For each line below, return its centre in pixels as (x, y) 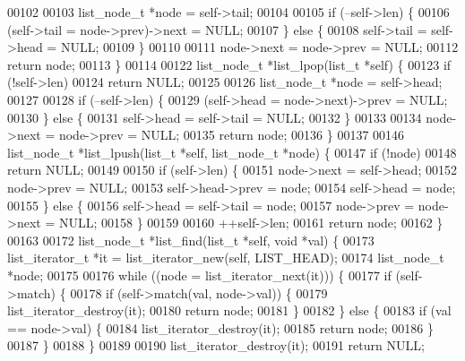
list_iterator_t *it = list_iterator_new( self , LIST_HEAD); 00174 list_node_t (226, 258)
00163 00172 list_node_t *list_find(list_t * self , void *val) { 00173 (191, 240)
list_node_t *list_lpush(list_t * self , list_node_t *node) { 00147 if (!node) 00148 (232, 152)
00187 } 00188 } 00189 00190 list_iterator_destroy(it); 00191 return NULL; (216, 345)
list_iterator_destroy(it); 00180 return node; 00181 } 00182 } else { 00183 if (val (229, 310)
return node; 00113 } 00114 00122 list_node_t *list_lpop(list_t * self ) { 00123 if (229, 64)
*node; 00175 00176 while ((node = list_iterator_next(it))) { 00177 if (199, 275)
